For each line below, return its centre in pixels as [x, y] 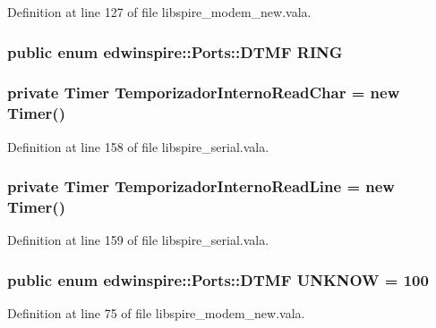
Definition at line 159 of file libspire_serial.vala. [138, 240]
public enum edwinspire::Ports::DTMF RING [175, 51]
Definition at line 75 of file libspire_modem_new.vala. [156, 313]
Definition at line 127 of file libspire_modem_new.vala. [159, 12]
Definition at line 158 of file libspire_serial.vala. [138, 146]
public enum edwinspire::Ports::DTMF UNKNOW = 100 [218, 279]
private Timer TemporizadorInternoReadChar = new [204, 93]
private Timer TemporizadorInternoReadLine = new [201, 186]
